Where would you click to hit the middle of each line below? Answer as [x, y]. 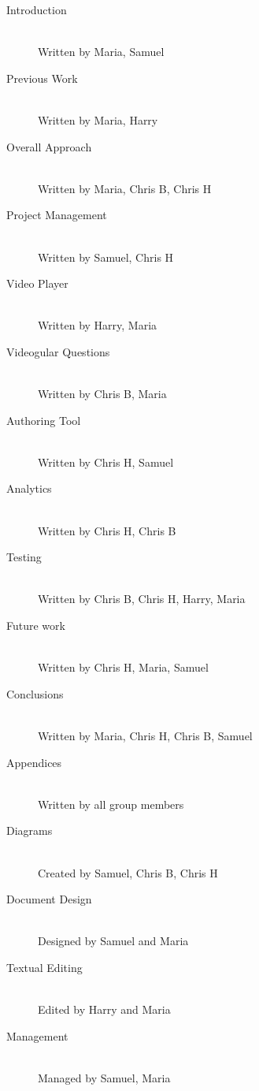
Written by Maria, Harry [98, 119]
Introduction [37, 9]
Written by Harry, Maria [98, 325]
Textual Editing [44, 967]
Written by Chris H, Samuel [106, 462]
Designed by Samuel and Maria [113, 941]
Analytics [29, 488]
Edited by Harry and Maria [104, 1009]
